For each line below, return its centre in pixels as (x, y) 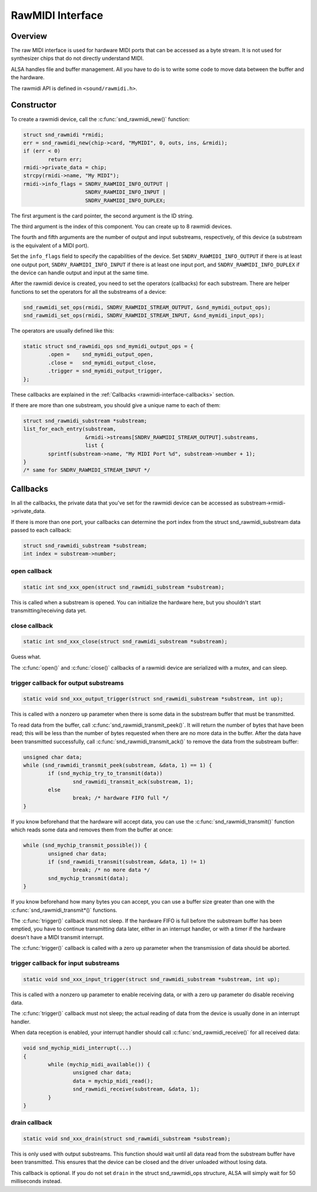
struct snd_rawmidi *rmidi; (63, 135)
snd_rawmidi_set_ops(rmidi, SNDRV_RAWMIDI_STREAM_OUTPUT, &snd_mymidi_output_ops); (147, 307)
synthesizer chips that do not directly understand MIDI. (77, 58)
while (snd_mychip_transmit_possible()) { (85, 845)
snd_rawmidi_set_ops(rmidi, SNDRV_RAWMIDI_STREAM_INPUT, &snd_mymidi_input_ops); (144, 315)
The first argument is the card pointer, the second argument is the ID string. (102, 216)
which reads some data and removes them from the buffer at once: (92, 830)
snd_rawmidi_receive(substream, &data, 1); (136, 1089)
